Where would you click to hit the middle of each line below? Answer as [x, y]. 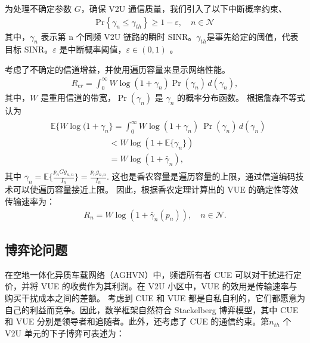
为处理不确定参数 [38, 8]
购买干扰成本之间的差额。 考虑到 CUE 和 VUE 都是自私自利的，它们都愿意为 [155, 298]
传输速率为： [30, 201]
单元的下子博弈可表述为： [74, 333]
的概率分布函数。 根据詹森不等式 [241, 98]
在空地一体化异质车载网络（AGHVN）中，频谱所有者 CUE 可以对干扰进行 [149, 274]
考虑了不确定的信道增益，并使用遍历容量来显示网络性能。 [117, 69]
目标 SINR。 [29, 49]
